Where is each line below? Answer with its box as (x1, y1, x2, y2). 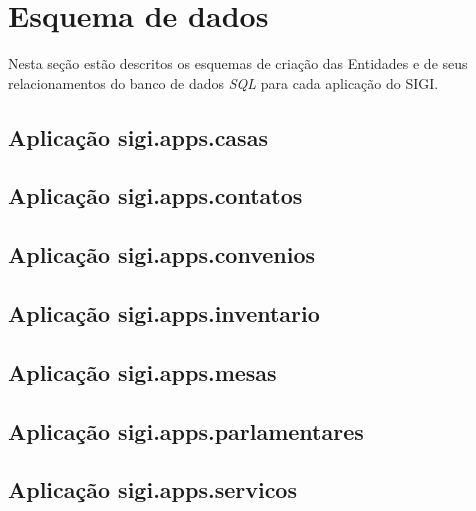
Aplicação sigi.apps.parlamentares (8, 415, 364, 446)
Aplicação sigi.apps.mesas (8, 356, 277, 387)
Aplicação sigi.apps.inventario (8, 298, 320, 329)
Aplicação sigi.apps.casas (8, 121, 268, 152)
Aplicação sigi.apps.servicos (8, 474, 297, 505)
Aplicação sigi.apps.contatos (8, 180, 303, 211)
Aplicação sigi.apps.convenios (8, 239, 316, 270)
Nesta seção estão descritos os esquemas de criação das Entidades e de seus (8, 53, 468, 74)
